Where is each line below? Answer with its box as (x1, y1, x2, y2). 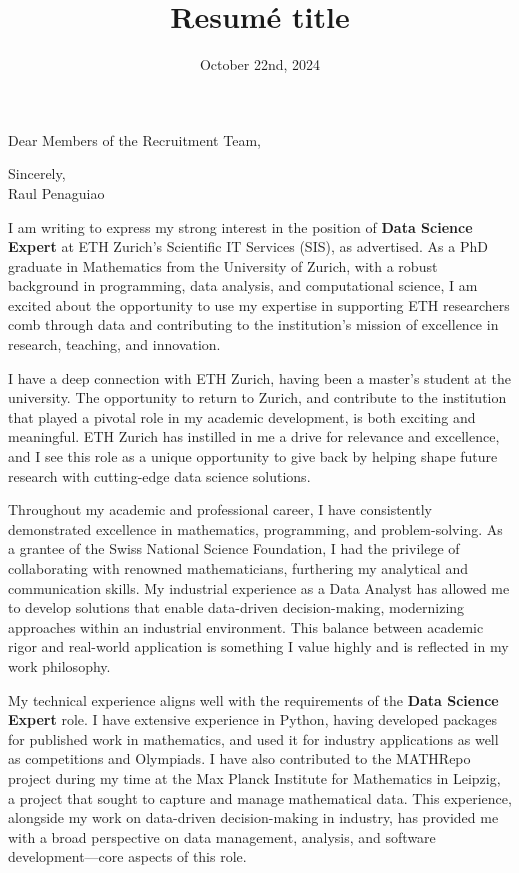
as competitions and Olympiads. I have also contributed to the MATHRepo (8, 748, 471, 769)
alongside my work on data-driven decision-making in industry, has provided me (8, 807, 499, 828)
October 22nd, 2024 (199, 54, 321, 75)
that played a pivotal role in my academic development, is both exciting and (8, 406, 476, 427)
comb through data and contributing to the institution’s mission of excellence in (8, 314, 499, 335)
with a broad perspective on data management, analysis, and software (8, 826, 436, 847)
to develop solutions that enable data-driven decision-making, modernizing (8, 597, 465, 618)
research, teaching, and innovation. (8, 334, 221, 355)
